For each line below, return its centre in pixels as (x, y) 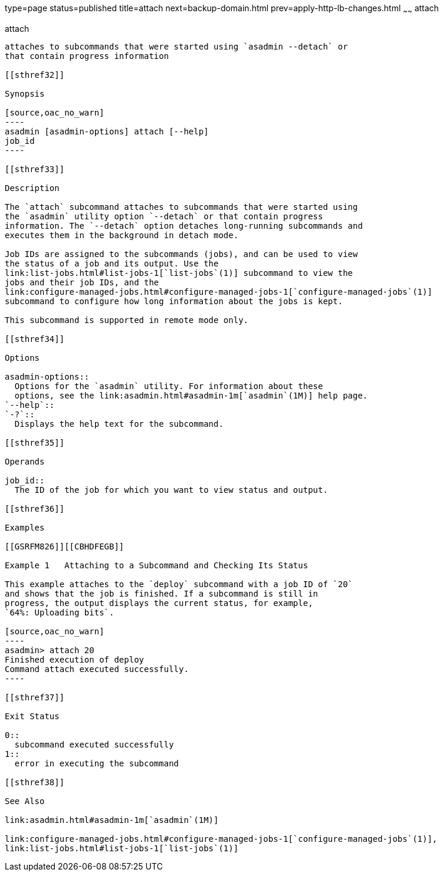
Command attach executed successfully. (97, 669)
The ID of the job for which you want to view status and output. (171, 490)
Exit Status (32, 716)
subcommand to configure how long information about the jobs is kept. (174, 301)
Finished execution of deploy (75, 659)
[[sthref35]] (35, 442)
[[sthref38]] (35, 782)
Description (32, 188)
